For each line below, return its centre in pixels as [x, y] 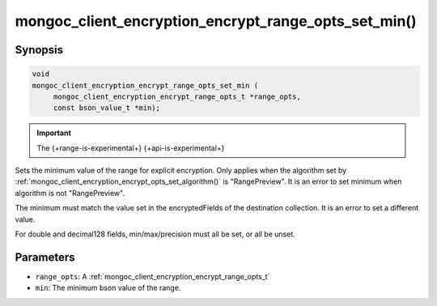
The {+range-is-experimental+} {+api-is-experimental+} [131, 148]
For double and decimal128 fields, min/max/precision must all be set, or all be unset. [155, 234]
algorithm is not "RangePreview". [70, 193]
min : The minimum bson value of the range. [108, 288]
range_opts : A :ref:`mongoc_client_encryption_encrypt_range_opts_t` [153, 276]
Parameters [45, 257]
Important [54, 133]
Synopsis [39, 50]
